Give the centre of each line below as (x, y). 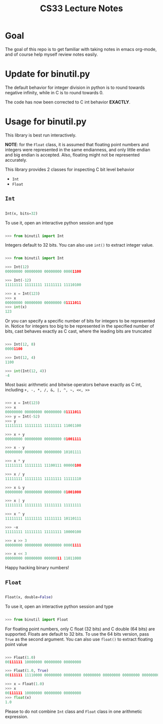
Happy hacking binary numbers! (37, 568)
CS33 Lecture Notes (81, 8)
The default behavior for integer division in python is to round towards (75, 87)
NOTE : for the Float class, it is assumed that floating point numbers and (77, 144)
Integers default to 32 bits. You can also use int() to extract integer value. (79, 245)
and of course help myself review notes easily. (51, 54)
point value (16, 644)
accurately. (16, 160)
